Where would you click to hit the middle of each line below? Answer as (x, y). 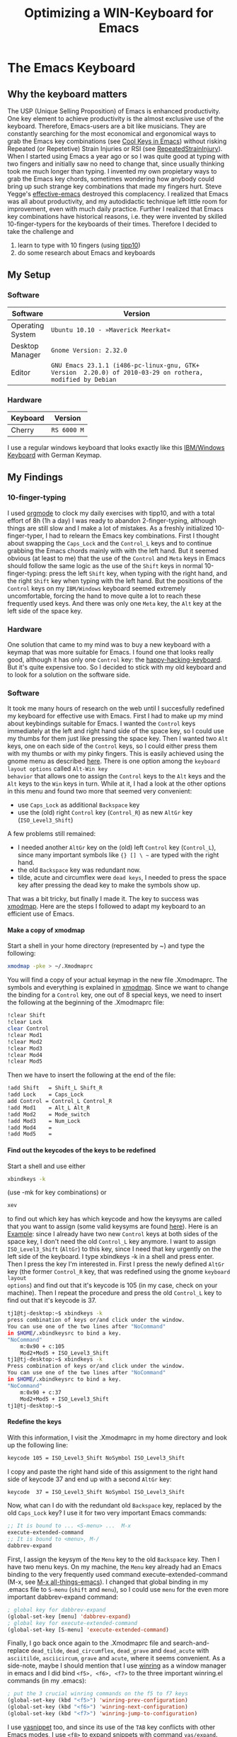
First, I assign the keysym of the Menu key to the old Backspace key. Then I (114, 1559)
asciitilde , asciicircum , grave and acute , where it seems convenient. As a (116, 1658)
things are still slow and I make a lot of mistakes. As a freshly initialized (110, 528)
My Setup (29, 275)
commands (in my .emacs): (47, 1681)
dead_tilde (47, 1651)
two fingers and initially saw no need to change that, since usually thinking (116, 164)
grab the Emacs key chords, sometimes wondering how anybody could (111, 179)
